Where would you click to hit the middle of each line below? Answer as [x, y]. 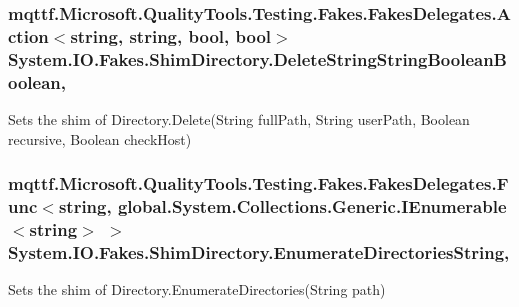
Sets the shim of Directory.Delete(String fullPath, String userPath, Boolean [239, 118]
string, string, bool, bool [171, 35]
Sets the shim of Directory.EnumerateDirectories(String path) [197, 289]
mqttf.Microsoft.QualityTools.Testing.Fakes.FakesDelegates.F [258, 183]
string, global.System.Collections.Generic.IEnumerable [282, 206]
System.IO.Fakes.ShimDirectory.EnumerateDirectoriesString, [259, 251]
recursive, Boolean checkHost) [100, 138]
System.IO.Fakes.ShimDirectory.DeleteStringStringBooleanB [258, 58]
